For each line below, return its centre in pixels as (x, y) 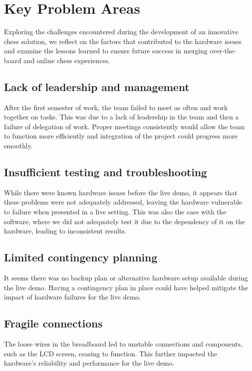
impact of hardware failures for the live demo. (73, 297)
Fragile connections (53, 323)
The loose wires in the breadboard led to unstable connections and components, (123, 344)
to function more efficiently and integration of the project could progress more (121, 136)
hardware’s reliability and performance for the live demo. (89, 363)
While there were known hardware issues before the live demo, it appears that (121, 192)
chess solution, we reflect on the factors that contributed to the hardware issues (123, 41)
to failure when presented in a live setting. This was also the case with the (115, 212)
